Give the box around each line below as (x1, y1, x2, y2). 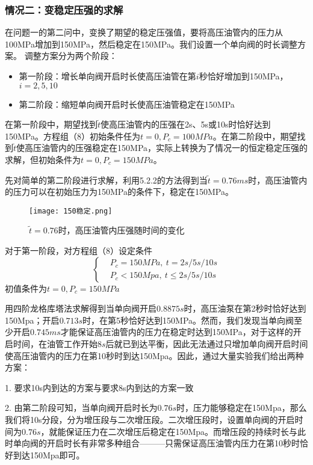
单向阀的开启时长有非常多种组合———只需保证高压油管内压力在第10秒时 (13, 437, 300, 449)
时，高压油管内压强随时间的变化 (58, 224, 185, 236)
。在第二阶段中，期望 (212, 129, 297, 142)
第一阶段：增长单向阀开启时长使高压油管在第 (19, 70, 196, 82)
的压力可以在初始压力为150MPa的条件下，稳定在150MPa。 (5, 185, 234, 198)
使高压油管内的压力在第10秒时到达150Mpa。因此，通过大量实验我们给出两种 (5, 349, 304, 362)
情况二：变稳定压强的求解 (5, 2, 123, 17)
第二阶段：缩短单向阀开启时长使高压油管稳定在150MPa (19, 97, 235, 110)
